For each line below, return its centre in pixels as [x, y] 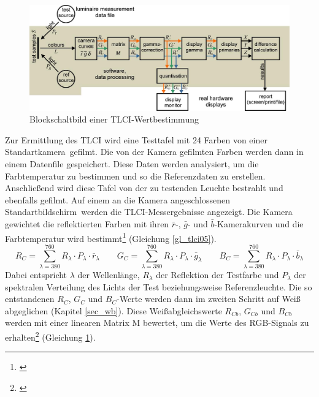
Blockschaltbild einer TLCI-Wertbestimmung [114, 119]
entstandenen [30, 299]
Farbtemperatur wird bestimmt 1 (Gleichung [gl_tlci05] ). [111, 237]
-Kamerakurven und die [259, 224]
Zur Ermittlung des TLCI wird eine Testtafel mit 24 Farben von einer [136, 139]
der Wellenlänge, [109, 274]
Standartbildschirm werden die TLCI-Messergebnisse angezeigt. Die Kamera [149, 212]
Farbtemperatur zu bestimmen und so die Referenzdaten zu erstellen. [135, 176]
